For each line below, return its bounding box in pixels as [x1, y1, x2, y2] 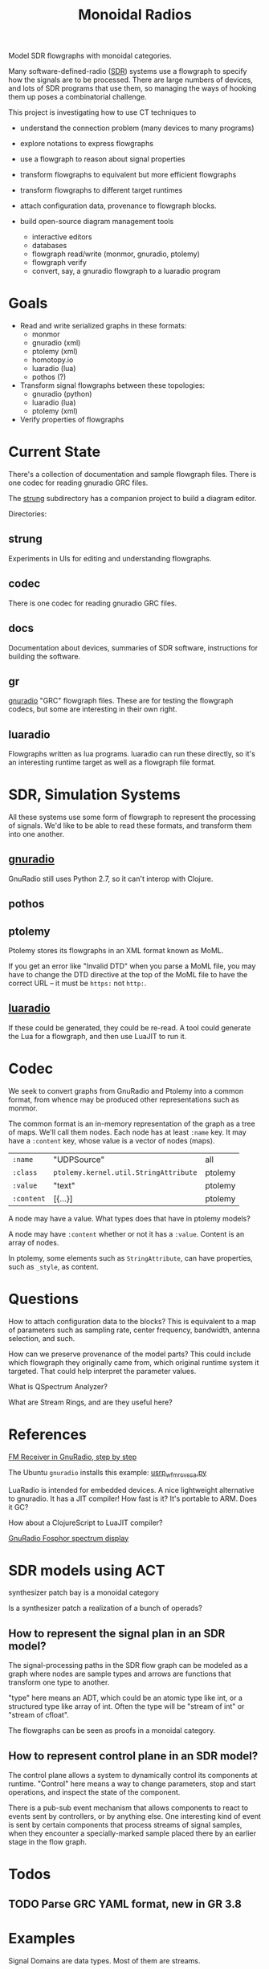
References [8, 1425, 87, 1443]
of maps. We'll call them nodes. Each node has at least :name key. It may [8, 1127, 247, 1137]
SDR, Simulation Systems [8, 785, 181, 804]
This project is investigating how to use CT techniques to [8, 108, 197, 117]
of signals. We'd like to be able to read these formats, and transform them [8, 821, 252, 830]
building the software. [8, 651, 81, 661]
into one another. [8, 830, 65, 839]
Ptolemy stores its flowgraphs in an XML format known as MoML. [8, 946, 224, 956]
